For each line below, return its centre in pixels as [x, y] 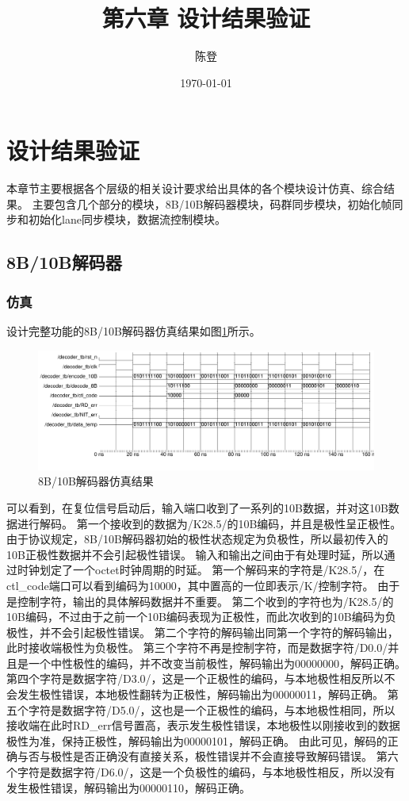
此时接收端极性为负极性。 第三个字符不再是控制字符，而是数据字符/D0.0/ [197, 648]
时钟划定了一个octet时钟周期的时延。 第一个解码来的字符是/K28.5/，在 [201, 570]
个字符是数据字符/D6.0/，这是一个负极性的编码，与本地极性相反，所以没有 [201, 772]
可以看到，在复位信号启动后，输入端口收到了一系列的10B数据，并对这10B [197, 507]
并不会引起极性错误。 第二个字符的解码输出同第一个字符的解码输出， [219, 632]
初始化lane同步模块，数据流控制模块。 [127, 219]
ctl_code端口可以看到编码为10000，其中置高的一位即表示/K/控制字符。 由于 [203, 585]
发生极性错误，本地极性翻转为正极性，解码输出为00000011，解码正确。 [200, 694]
